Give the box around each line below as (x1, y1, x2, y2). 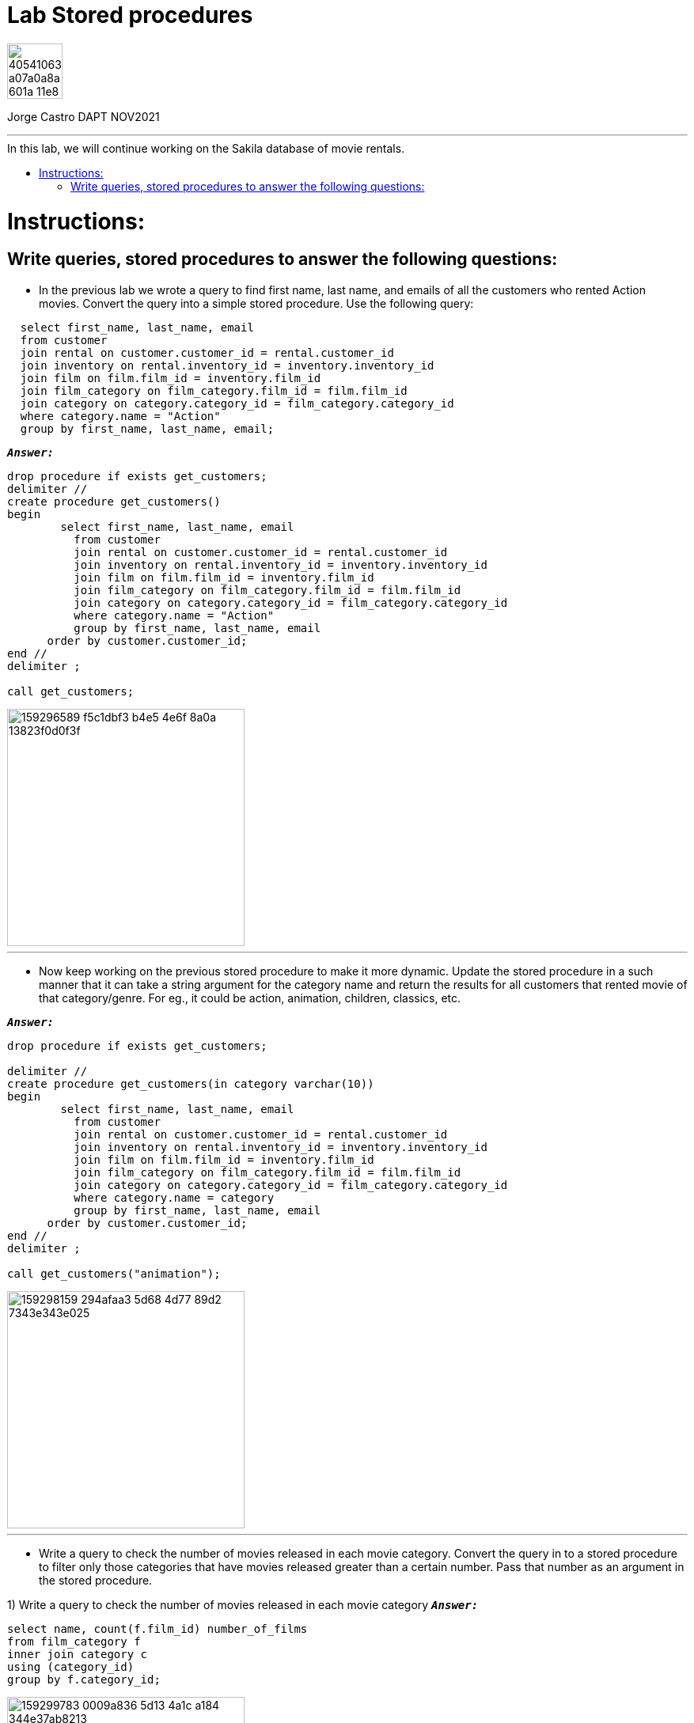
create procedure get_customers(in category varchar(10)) (7, 1077, 374, 1090)
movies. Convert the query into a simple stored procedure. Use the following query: (39, 296, 474, 310)
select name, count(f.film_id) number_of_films (7, 1622, 308, 1635)
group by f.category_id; (7, 1672, 161, 1686)
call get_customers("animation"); (7, 1267, 221, 1280)
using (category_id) (7, 1660, 135, 1673)
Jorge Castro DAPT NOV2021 (7, 109, 160, 123)
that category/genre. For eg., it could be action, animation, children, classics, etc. (39, 990, 461, 1005)
